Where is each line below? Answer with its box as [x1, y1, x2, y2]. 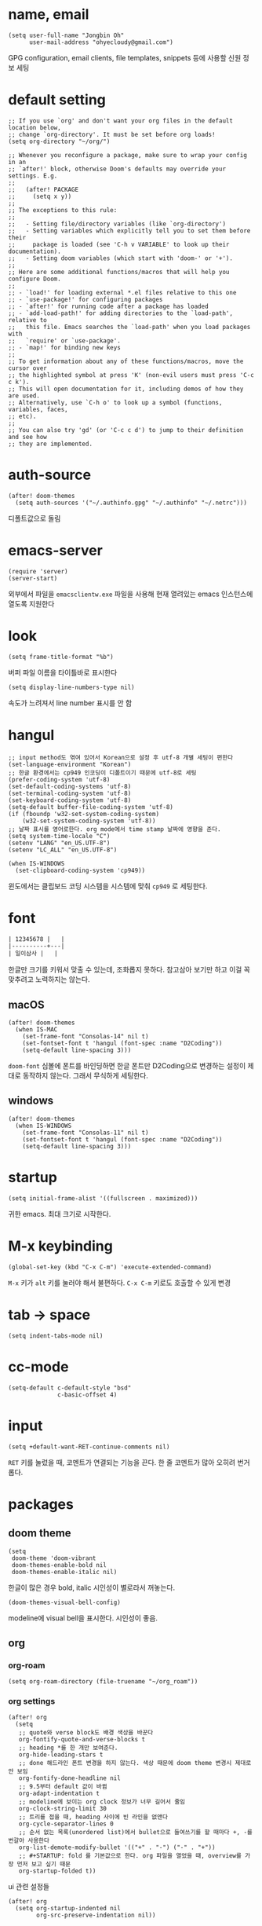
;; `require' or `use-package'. [8, 336, 122, 345]
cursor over [8, 364, 47, 372]
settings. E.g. [8, 171, 58, 180]
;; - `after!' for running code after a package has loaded [8, 302, 209, 310]
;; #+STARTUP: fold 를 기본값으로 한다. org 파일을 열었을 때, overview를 [18, 1852, 242, 1860]
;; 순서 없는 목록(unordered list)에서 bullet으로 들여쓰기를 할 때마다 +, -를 [18, 1829, 253, 1836]
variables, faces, [8, 405, 68, 413]
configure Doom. [8, 275, 61, 283]
